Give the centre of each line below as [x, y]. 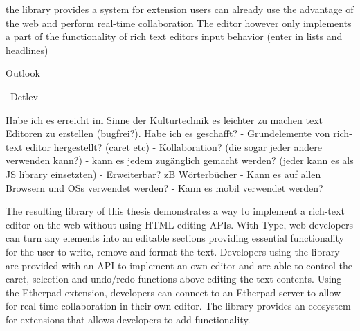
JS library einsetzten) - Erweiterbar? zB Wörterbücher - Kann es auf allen [163, 173]
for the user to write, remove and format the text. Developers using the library [173, 251]
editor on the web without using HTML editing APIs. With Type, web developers [179, 224]
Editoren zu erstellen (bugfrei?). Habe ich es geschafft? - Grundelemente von [168, 133]
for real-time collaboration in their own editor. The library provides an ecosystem [178, 306]
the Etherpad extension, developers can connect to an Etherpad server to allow [173, 292]
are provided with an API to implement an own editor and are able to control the [179, 265]
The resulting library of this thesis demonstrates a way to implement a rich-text [175, 211]
